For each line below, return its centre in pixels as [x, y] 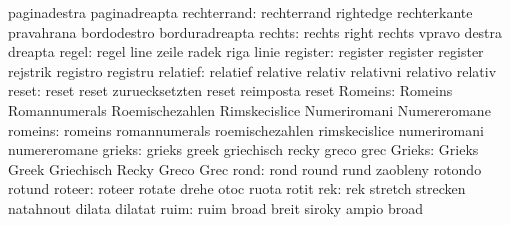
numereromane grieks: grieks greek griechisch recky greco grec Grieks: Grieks [243, 149]
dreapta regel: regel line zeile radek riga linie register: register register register [246, 51]
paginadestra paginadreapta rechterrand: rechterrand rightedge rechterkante [240, 12]
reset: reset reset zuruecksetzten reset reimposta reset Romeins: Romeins [230, 90]
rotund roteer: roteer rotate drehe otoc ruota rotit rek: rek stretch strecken [237, 188]
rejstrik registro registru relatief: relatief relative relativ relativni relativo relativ [252, 70]
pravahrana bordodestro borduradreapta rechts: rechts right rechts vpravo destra [255, 31]
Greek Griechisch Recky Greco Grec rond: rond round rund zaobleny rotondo [245, 168]
